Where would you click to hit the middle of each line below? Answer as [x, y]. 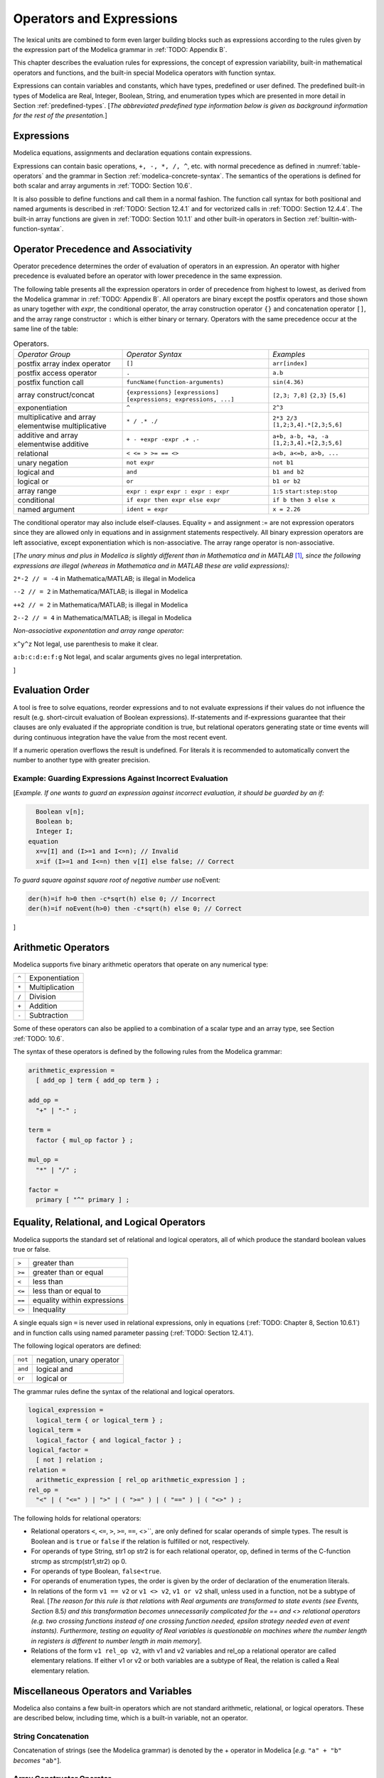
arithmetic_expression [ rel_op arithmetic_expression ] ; [141, 1480]
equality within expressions [78, 1300]
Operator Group [44, 354]
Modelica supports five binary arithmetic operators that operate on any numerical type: [141, 964]
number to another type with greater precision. [82, 760]
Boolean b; [55, 821]
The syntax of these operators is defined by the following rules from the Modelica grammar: [148, 1051]
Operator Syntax [154, 354]
